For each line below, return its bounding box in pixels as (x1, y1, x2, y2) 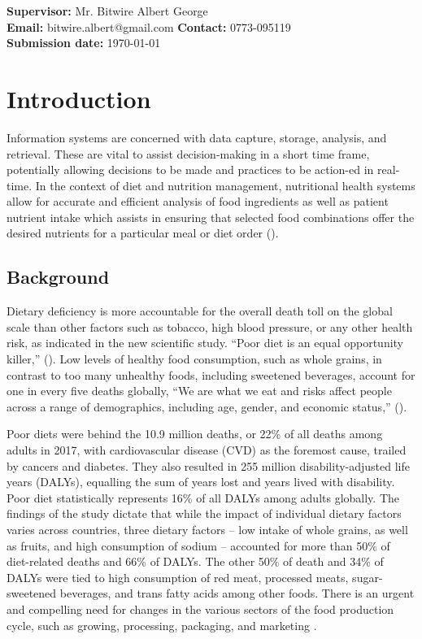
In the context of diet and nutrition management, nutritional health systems (35, 176, 415, 193)
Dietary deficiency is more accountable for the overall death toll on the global (7, 302, 393, 319)
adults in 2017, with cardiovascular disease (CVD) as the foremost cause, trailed (7, 441, 407, 459)
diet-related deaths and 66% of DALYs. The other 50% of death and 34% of (7, 553, 384, 570)
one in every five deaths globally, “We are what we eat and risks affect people (7, 382, 392, 399)
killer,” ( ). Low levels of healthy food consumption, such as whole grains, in (7, 350, 382, 367)
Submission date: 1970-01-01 (7, 34, 161, 51)
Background (7, 264, 110, 289)
